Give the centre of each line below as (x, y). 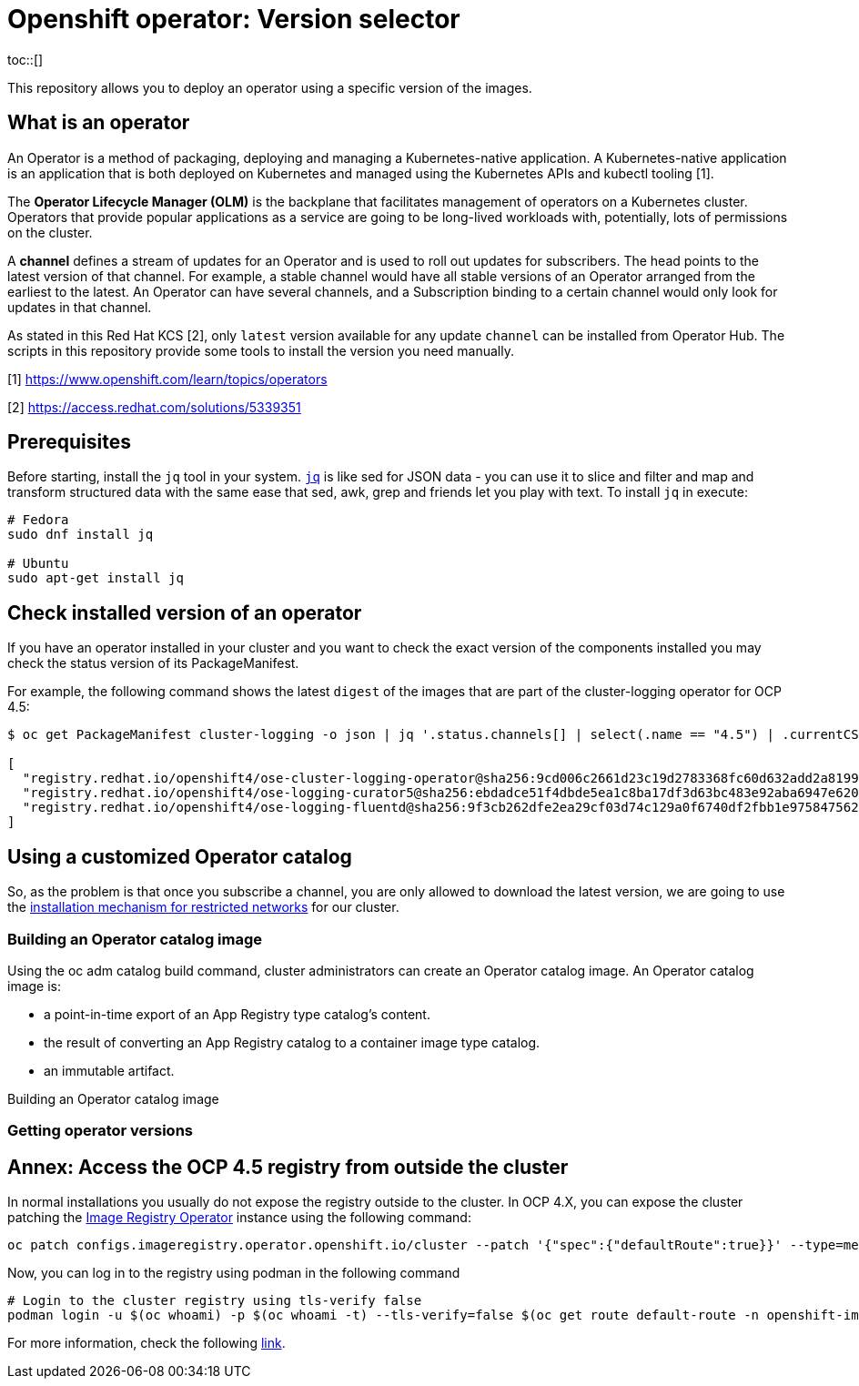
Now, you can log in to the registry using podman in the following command (234, 1273)
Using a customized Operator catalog (180, 856)
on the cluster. (50, 232)
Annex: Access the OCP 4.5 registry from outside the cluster (288, 1167)
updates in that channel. (80, 307)
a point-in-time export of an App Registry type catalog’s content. (237, 1014)
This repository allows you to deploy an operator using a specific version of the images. (270, 87)
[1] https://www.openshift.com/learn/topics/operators (167, 379)
